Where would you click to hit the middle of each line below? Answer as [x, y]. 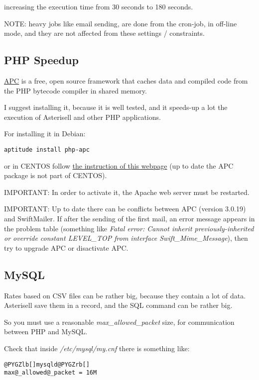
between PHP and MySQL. [46, 332]
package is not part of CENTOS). [56, 175]
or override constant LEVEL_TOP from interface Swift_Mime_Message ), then [126, 238]
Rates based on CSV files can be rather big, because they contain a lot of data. [125, 295]
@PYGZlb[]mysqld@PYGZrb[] [47, 364]
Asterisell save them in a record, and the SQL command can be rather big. [118, 305]
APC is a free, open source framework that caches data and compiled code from [126, 80]
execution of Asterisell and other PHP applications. [82, 117]
